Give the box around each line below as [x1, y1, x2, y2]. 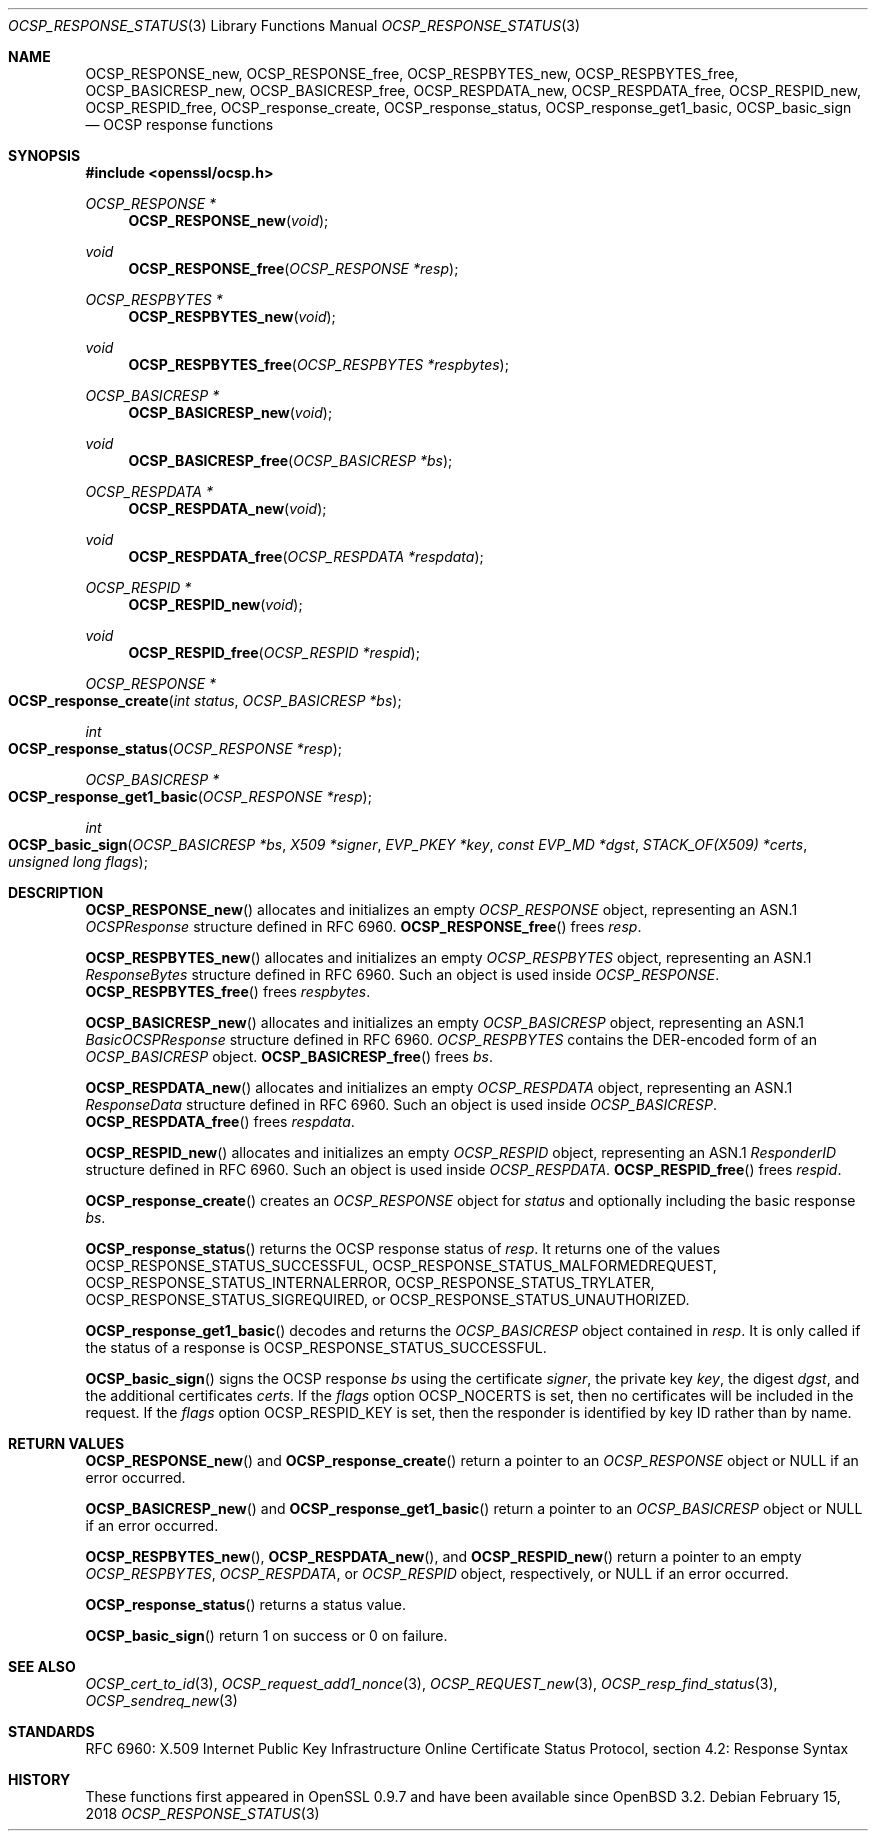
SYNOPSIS [8, 147, 81, 164]
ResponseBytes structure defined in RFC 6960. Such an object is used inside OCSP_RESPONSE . [85, 966, 720, 983]
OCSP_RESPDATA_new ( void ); [128, 500, 327, 517]
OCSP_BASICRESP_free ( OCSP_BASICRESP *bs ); [128, 452, 453, 469]
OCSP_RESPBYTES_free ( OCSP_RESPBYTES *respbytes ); [128, 356, 509, 373]
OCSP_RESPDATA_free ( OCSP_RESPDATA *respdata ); [128, 548, 484, 565]
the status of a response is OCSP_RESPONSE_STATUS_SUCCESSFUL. [85, 1339, 547, 1356]
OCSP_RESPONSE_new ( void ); [128, 212, 329, 229]
